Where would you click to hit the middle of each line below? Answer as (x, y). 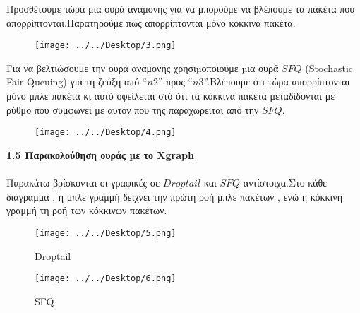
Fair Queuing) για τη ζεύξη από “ (77, 82)
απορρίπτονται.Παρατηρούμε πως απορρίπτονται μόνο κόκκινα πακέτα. (151, 22)
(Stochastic (329, 67)
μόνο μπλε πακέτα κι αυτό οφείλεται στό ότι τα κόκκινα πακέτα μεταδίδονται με (171, 96)
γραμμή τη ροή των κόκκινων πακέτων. (87, 210)
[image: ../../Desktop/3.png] (106, 46)
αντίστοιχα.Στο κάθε (285, 183)
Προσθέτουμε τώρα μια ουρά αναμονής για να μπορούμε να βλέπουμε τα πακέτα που (181, 8)
